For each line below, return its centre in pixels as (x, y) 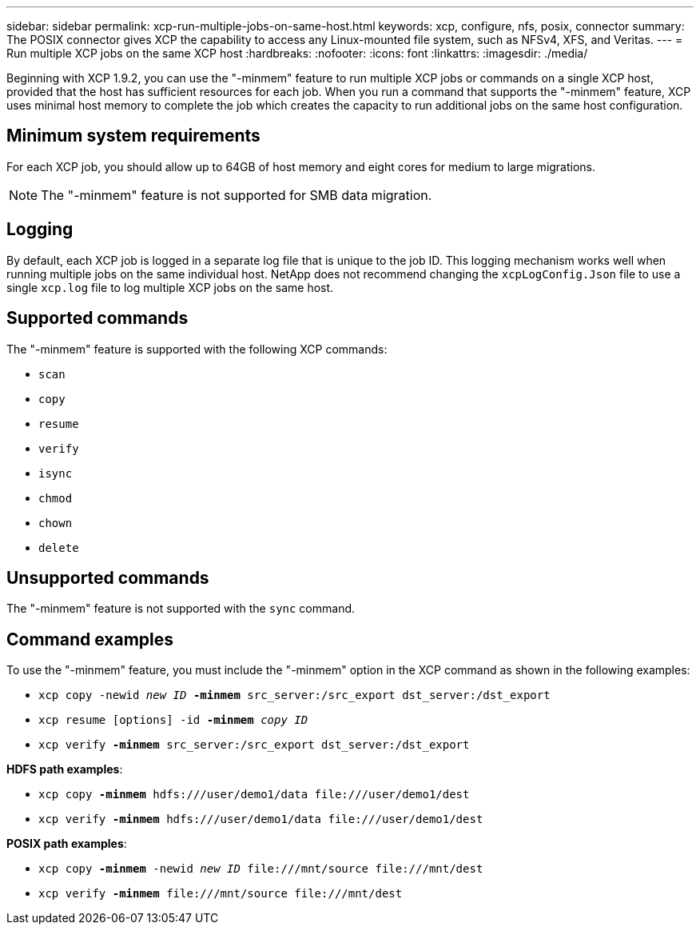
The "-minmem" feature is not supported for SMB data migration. (237, 195)
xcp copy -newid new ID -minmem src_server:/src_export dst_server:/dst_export (294, 695)
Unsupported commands (108, 577)
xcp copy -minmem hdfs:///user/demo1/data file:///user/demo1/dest (254, 795)
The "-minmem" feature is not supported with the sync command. (181, 609)
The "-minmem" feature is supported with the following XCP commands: (197, 349)
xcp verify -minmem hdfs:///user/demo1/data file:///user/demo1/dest (261, 819)
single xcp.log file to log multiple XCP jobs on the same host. (170, 287)
